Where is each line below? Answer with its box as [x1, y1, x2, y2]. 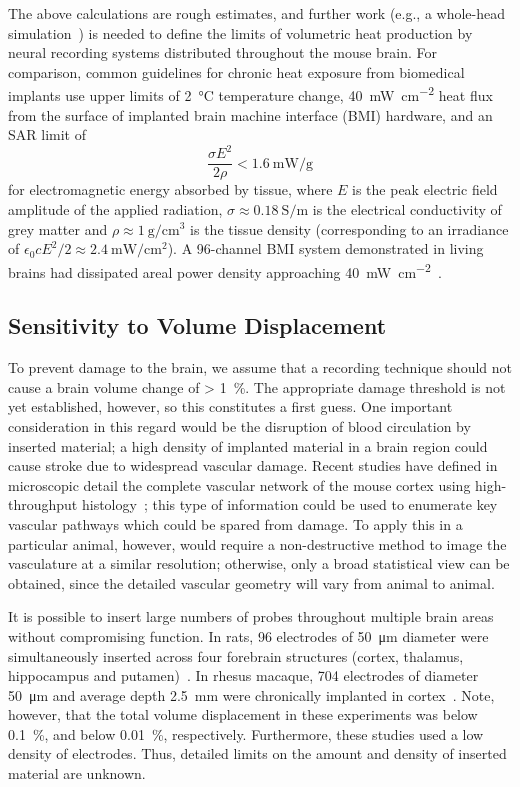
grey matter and [8, 218, 108, 239]
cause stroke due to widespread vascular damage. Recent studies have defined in [8, 455, 498, 476]
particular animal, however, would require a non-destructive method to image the [8, 533, 507, 554]
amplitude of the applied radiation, [8, 198, 223, 219]
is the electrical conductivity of [312, 198, 502, 219]
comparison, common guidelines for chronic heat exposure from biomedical [8, 61, 465, 82]
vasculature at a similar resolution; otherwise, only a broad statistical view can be [8, 553, 510, 574]
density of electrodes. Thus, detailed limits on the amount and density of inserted [8, 743, 507, 764]
